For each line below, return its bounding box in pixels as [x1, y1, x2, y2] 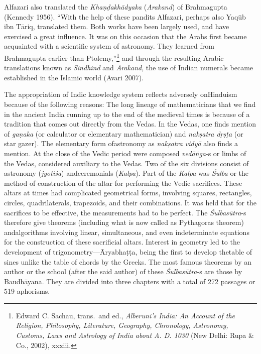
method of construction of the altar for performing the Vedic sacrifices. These [4, 177, 242, 188]
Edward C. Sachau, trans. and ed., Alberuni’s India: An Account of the [16, 310, 235, 320]
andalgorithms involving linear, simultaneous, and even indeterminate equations [4, 226, 249, 237]
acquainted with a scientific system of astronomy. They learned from [4, 41, 214, 51]
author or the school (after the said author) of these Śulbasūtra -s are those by [4, 266, 242, 277]
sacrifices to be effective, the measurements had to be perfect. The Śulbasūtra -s [4, 207, 246, 217]
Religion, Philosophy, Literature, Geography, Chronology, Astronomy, [16, 320, 228, 330]
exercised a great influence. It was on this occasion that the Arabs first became [4, 31, 247, 41]
